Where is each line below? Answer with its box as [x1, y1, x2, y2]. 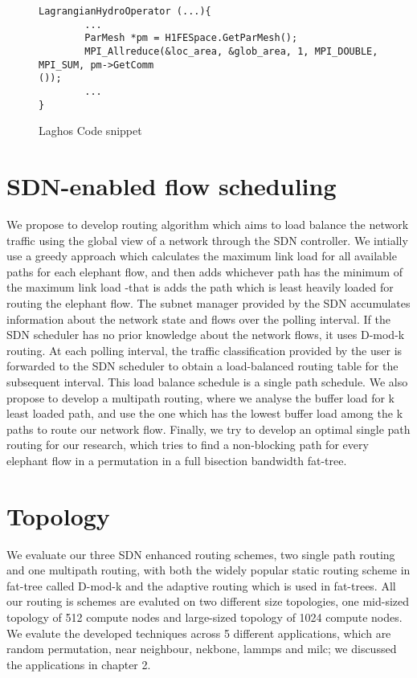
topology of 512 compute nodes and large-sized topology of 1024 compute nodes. [6, 608, 403, 625]
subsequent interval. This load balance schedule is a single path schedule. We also [6, 373, 408, 390]
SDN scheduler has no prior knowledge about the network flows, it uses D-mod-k [6, 326, 405, 343]
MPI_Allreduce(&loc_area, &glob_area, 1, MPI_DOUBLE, [84, 45, 378, 57]
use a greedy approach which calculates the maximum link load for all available [6, 247, 397, 264]
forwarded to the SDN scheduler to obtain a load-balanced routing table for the [6, 357, 399, 374]
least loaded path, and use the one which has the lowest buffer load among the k [6, 405, 403, 422]
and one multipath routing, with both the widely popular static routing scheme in [6, 562, 411, 578]
